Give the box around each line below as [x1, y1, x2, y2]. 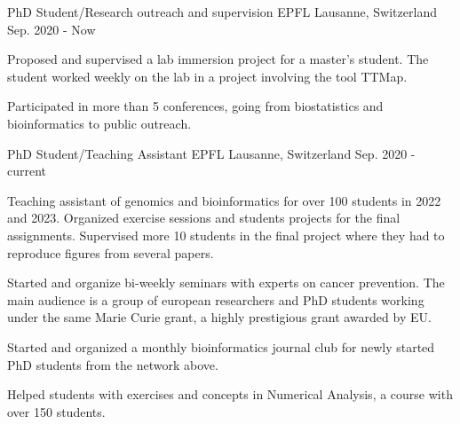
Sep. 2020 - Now [7, 20, 96, 38]
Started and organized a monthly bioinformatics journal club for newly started [7, 337, 435, 356]
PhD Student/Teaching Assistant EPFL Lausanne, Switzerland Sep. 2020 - [7, 144, 416, 162]
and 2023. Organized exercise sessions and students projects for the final [7, 208, 401, 227]
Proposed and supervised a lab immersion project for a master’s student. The [7, 50, 429, 68]
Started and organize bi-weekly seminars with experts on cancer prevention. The [7, 273, 445, 292]
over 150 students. [7, 402, 106, 420]
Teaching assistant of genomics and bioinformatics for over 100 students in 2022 [7, 191, 441, 209]
